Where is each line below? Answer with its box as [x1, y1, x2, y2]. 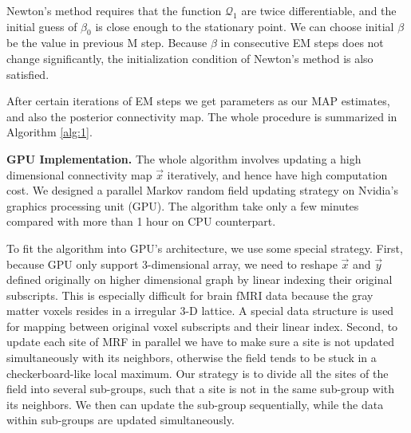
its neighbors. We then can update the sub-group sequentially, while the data [6, 396, 384, 412]
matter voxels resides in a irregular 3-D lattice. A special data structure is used [6, 302, 394, 319]
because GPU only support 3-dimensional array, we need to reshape [6, 255, 338, 272]
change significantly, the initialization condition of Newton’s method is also [6, 49, 373, 66]
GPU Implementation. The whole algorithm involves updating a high [6, 150, 362, 167]
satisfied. [6, 65, 49, 82]
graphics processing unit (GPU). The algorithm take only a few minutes [6, 197, 359, 214]
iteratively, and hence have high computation [167, 166, 388, 183]
